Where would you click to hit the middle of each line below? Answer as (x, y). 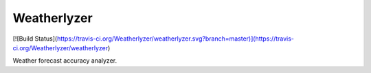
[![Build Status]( (35, 39)
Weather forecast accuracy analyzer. (65, 61)
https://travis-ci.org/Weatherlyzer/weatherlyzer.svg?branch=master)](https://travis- (176, 39)
